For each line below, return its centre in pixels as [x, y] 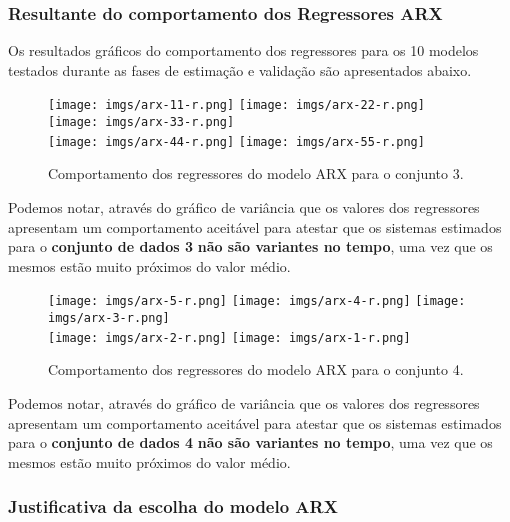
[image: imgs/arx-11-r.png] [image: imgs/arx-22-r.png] [236, 105]
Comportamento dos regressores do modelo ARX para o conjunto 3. [256, 173]
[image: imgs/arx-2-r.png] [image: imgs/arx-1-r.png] [229, 337]
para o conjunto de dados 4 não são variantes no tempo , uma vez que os [250, 442]
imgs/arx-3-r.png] [109, 318]
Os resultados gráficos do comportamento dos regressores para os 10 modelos [243, 50]
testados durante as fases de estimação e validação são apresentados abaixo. [240, 69]
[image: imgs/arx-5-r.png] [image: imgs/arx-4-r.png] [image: [257, 301]
